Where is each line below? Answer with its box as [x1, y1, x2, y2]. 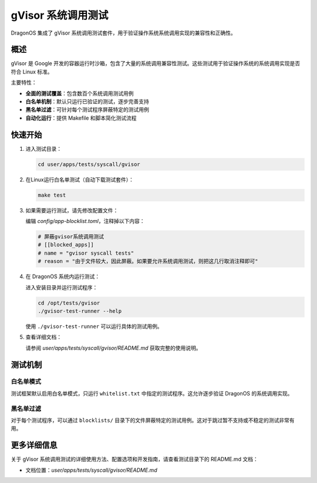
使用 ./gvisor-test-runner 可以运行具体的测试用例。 [25, 323, 163, 330]
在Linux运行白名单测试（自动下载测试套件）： [25, 176, 134, 183]
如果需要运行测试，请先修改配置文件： [25, 207, 119, 214]
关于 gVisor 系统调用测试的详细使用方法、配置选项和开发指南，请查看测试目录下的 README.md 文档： [11, 455, 258, 463]
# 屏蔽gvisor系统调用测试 [38, 234, 104, 240]
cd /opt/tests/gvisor [38, 299, 100, 306]
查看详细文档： [25, 333, 62, 340]
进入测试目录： [25, 145, 62, 152]
